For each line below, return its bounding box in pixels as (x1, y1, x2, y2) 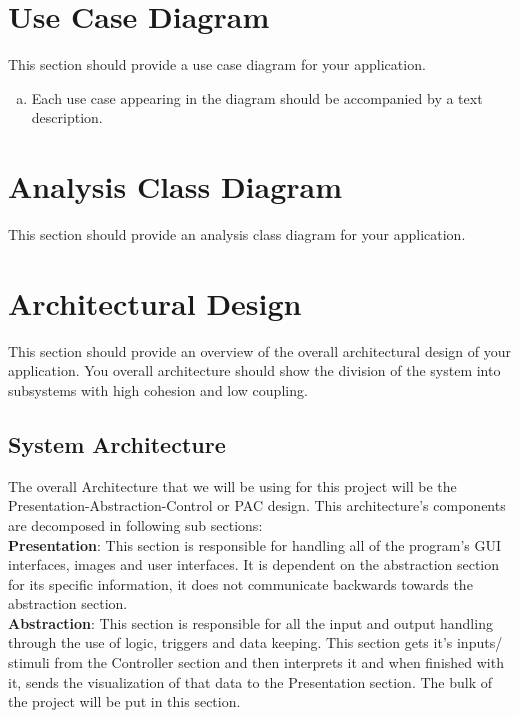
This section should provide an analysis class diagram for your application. (8, 224, 466, 245)
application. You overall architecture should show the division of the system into (8, 360, 501, 381)
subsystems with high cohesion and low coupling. (8, 379, 308, 400)
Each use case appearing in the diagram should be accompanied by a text (31, 87, 483, 108)
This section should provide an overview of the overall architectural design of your (8, 340, 511, 361)
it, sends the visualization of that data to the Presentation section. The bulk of (8, 671, 493, 692)
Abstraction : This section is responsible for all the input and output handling (8, 612, 493, 633)
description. (31, 107, 103, 128)
